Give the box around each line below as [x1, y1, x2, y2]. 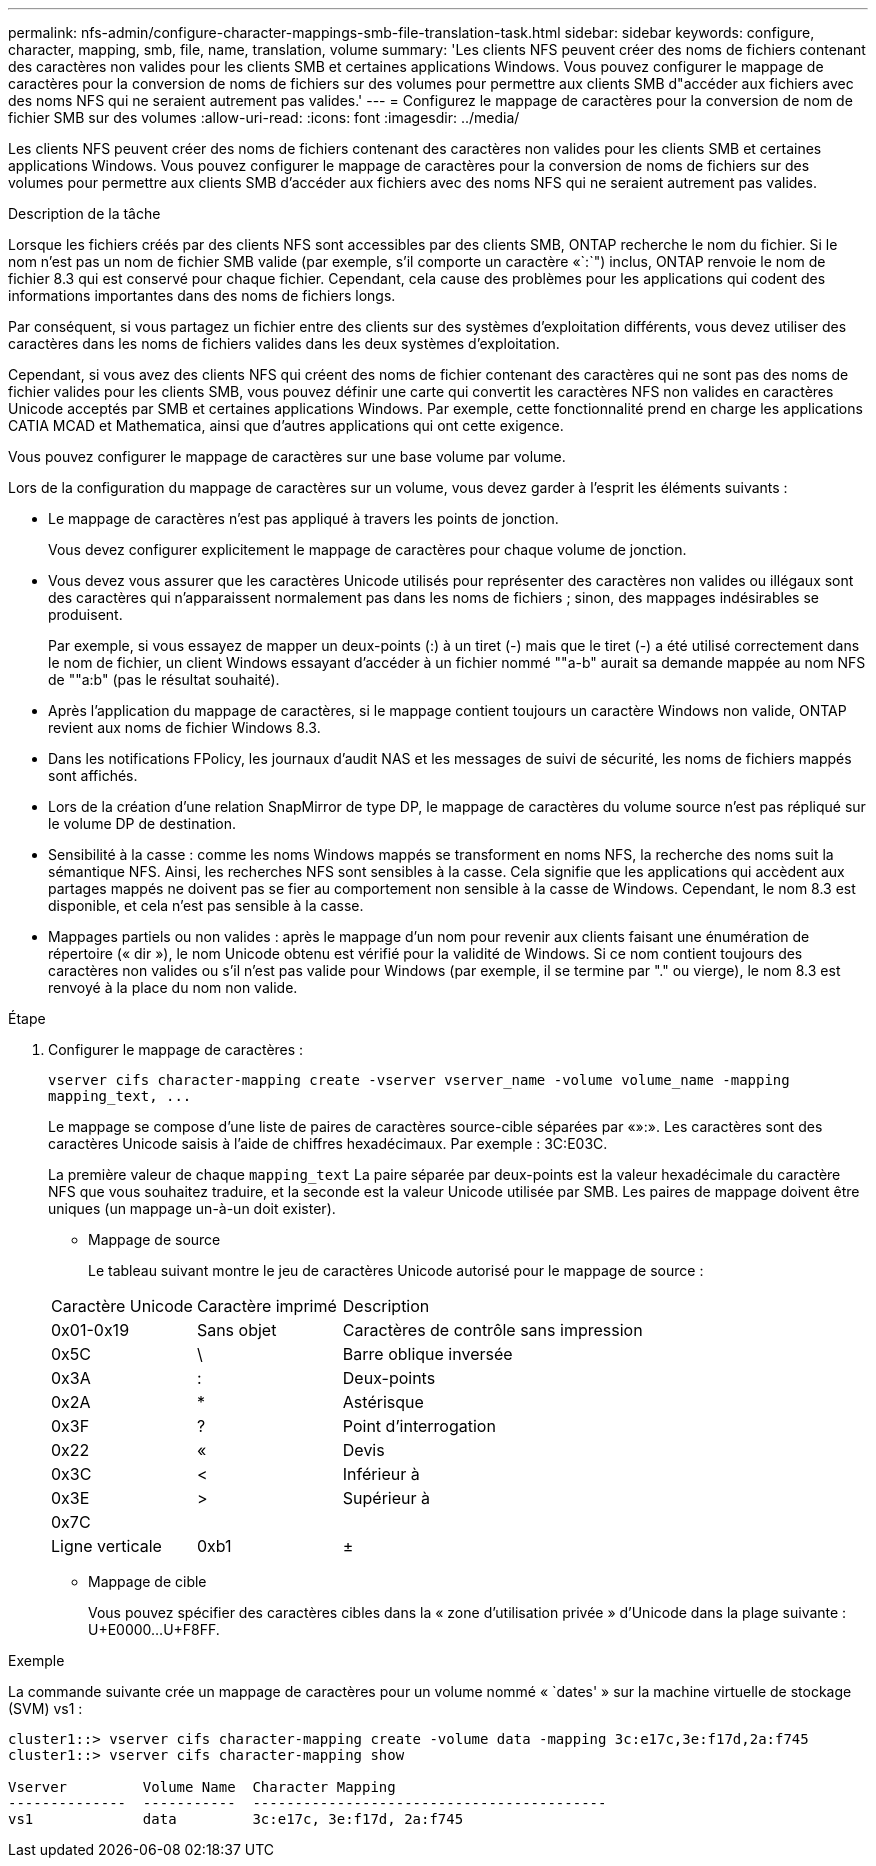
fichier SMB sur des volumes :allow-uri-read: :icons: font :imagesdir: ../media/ [8, 109, 520, 126]
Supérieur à [342, 1488, 431, 1508]
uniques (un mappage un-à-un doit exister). [48, 1200, 336, 1217]
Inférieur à [342, 1464, 420, 1484]
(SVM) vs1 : [8, 1700, 83, 1717]
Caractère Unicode [51, 1296, 193, 1316]
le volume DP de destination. [48, 815, 237, 832]
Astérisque [342, 1392, 424, 1412]
